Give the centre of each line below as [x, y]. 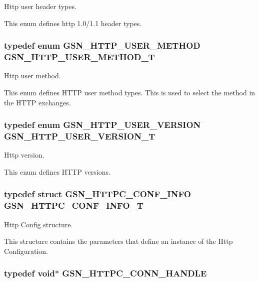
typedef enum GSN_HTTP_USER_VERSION [102, 125]
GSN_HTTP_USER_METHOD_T [79, 57]
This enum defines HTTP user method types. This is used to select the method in [130, 92]
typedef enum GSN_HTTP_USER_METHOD [102, 45]
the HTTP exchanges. [37, 102]
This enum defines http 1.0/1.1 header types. [73, 23]
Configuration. [26, 251]
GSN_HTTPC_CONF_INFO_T [74, 205]
